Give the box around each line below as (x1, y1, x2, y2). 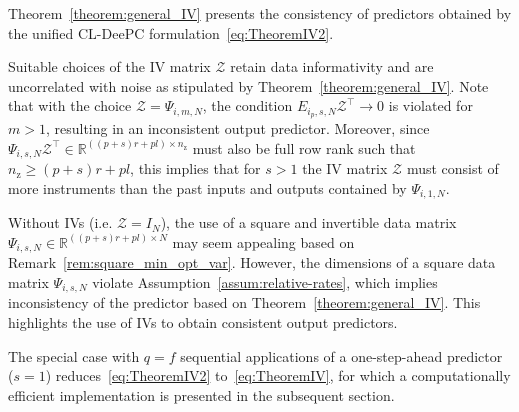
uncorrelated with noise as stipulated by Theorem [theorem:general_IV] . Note (8, 75, 489, 96)
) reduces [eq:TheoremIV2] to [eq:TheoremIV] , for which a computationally (45, 365, 511, 386)
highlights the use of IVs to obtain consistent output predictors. (8, 312, 398, 333)
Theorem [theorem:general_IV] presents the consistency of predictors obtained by (8, 3, 512, 23)
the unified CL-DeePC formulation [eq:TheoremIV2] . (8, 22, 334, 43)
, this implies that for (130, 158, 261, 179)
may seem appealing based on (172, 231, 355, 252)
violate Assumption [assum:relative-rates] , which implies (92, 271, 438, 292)
